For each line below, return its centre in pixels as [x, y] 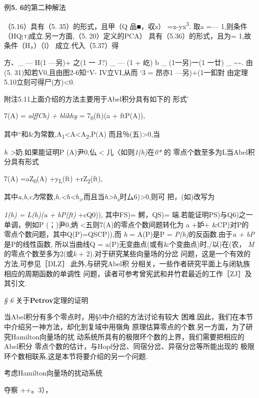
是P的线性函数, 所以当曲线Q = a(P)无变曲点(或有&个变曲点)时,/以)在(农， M [129, 244]
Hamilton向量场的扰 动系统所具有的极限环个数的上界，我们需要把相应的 [128, 336]
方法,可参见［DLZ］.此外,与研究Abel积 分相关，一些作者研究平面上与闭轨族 [127, 264]
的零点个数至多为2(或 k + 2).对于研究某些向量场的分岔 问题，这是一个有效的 [128, 254]
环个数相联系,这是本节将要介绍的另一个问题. [76, 356]
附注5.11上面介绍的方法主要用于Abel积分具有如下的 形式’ [97, 98]
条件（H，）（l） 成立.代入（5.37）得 [61, 45]
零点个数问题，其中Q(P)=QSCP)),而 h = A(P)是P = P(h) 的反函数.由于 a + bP [129, 234]
